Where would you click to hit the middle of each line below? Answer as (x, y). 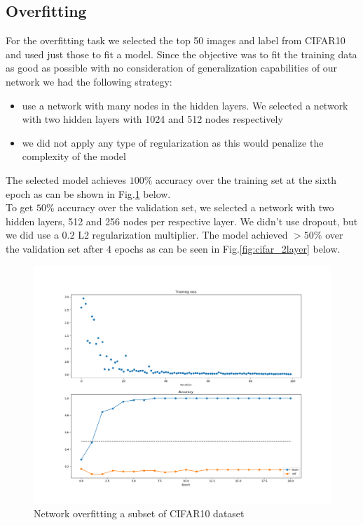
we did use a (32, 235)
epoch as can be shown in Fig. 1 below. (88, 193)
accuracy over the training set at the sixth (246, 179)
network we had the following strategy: (89, 81)
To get (20, 207)
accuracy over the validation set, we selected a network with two (196, 207)
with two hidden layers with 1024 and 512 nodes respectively (152, 119)
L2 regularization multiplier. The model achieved (183, 235)
